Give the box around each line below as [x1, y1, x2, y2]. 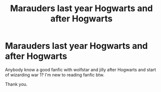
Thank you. [5, 81, 28, 87]
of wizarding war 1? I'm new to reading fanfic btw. [5, 72, 104, 77]
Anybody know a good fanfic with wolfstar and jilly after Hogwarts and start [5, 66, 156, 73]
